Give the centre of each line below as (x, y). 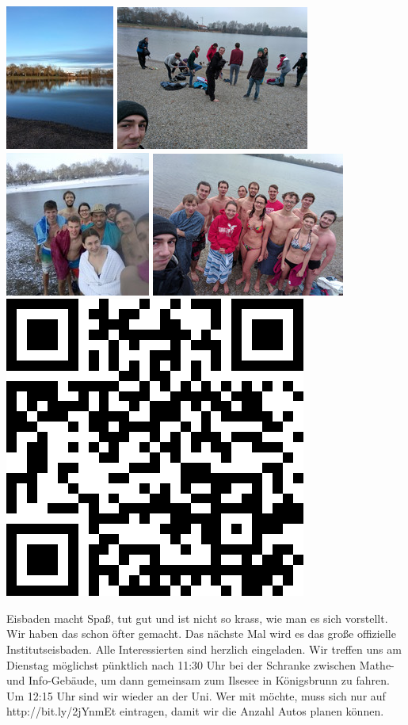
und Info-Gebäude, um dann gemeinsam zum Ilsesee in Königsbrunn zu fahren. (198, 680)
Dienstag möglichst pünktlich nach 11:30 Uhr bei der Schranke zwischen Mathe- (200, 664)
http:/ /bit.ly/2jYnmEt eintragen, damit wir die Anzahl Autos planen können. (195, 711)
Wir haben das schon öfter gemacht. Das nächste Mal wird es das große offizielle (201, 633)
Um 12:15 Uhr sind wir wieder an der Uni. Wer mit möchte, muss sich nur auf (196, 695)
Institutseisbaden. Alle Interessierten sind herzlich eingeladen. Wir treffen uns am (204, 649)
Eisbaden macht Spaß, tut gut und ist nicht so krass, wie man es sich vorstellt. (197, 618)
